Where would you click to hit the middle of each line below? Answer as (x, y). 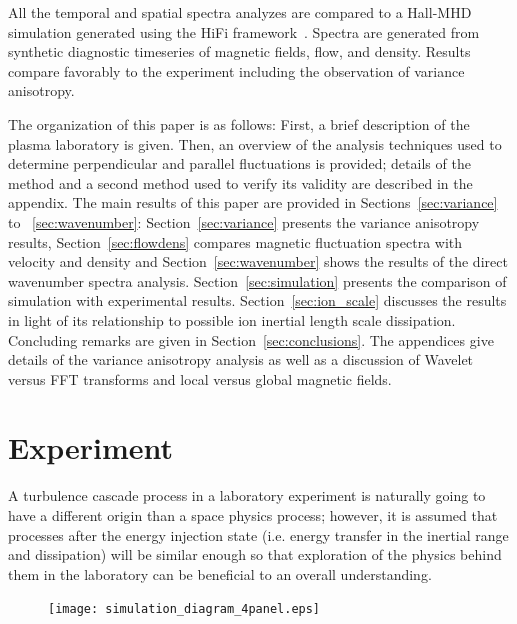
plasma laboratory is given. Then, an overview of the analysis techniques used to (255, 143)
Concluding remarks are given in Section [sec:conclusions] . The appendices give (251, 339)
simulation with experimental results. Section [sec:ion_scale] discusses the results (257, 300)
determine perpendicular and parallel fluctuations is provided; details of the (239, 163)
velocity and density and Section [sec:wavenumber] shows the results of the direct (258, 261)
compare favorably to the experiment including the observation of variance (236, 70)
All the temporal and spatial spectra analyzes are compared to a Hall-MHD (240, 12)
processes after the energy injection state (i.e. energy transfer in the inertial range (258, 534)
